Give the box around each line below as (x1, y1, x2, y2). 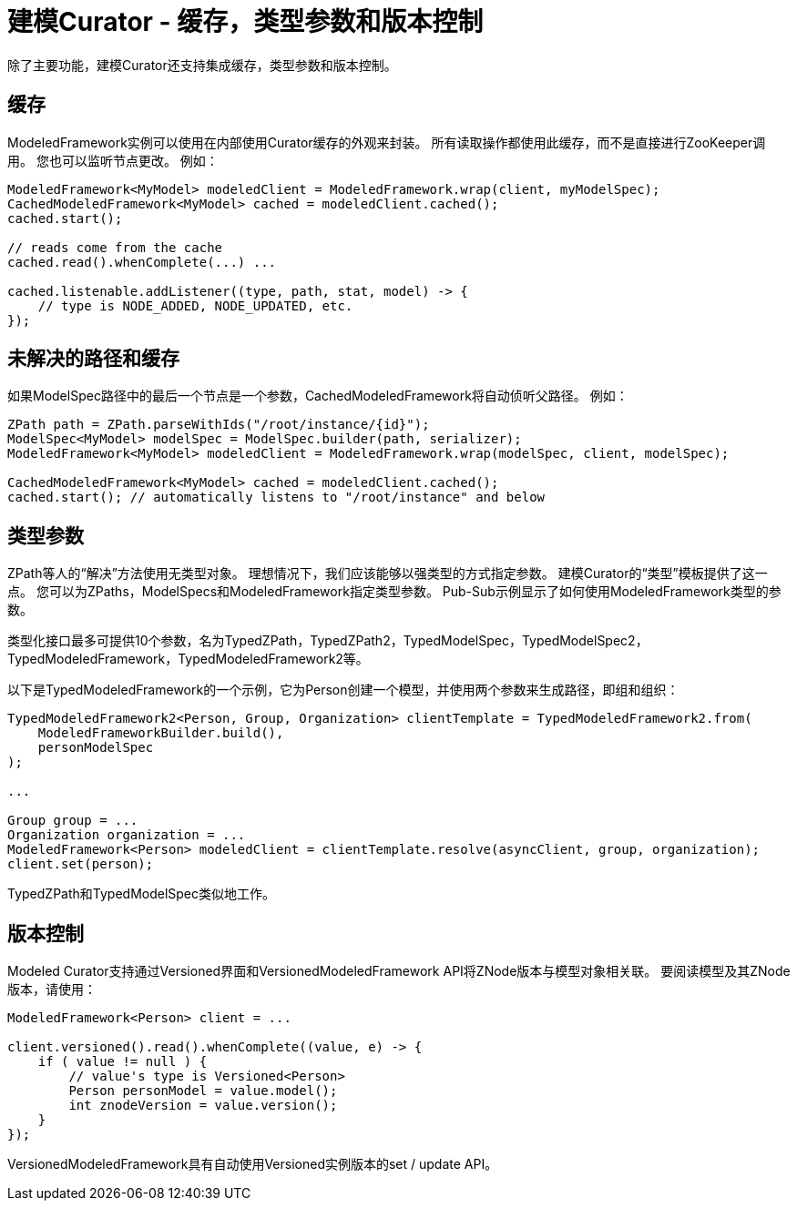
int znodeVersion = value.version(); (68, 1098, 338, 1113)
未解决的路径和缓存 (7, 347, 179, 371)
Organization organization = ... (7, 827, 246, 843)
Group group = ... (7, 813, 138, 828)
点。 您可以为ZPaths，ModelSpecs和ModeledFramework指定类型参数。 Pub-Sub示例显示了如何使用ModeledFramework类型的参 (7, 584, 782, 600)
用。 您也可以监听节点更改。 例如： (7, 152, 219, 168)
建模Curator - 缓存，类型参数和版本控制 (7, 6, 484, 37)
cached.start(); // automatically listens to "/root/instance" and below (7, 490, 546, 505)
